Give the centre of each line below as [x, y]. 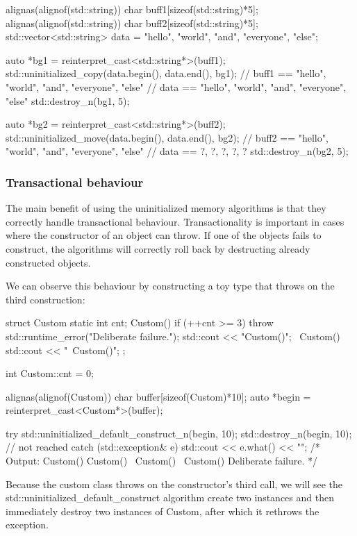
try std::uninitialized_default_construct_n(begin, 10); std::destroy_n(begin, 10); [179, 433]
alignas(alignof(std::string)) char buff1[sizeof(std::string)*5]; [132, 9]
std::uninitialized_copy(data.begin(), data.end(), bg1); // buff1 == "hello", [166, 73]
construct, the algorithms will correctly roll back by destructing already [158, 248]
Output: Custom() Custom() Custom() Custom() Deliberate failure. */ [161, 461]
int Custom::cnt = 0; [50, 373]
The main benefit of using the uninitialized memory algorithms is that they [166, 208]
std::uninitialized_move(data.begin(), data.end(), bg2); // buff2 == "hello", [167, 137]
